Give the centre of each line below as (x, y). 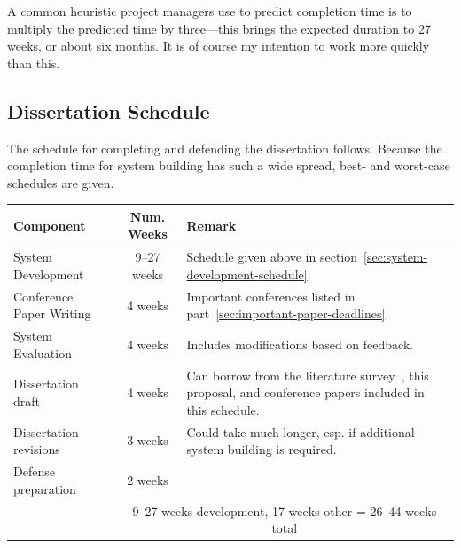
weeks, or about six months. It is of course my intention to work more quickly (219, 46)
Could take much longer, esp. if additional (301, 431)
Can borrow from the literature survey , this (308, 375)
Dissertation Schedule (109, 110)
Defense (34, 471)
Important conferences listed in (271, 296)
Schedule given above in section (272, 257)
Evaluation (43, 352)
